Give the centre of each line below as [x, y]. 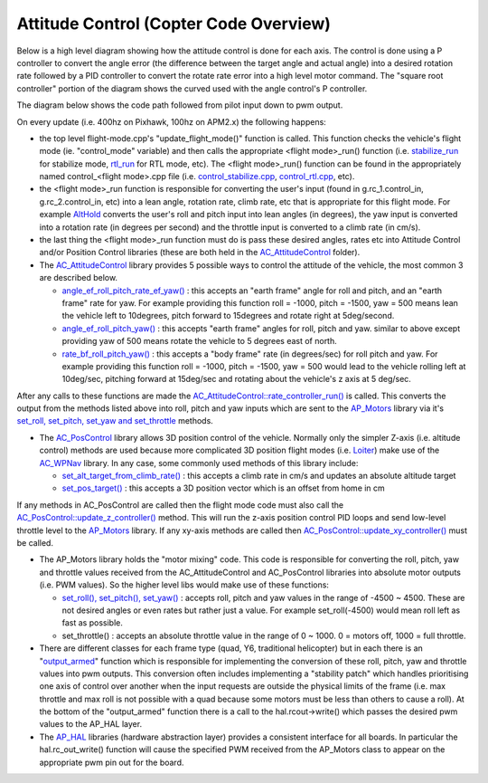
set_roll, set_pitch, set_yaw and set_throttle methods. [115, 421]
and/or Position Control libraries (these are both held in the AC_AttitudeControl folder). [200, 253]
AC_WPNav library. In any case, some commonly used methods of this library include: [199, 463]
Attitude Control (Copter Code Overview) [174, 24]
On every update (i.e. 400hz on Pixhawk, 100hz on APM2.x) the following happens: [172, 121]
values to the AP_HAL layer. [91, 724]
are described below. [78, 278]
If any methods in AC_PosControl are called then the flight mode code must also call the [180, 505]
